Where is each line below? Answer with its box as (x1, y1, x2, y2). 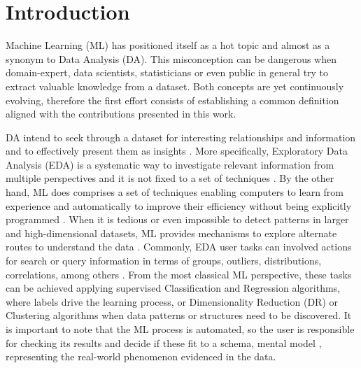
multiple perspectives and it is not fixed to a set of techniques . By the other (6, 171, 334, 185)
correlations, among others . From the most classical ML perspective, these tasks (6, 267, 352, 281)
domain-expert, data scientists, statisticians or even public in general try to (6, 65, 329, 80)
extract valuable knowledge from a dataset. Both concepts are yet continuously (6, 78, 344, 93)
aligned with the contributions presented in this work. (6, 106, 236, 121)
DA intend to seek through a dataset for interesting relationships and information (6, 129, 356, 144)
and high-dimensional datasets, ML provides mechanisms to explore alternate (6, 225, 337, 240)
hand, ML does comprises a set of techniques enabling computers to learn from (6, 185, 344, 199)
